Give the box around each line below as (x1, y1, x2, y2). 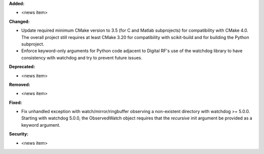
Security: (9, 131, 29, 137)
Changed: (9, 19, 30, 24)
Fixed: (9, 99, 22, 105)
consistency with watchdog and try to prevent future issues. (21, 55, 143, 60)
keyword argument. (21, 122, 61, 128)
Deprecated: (9, 64, 35, 70)
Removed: (9, 81, 30, 87)
